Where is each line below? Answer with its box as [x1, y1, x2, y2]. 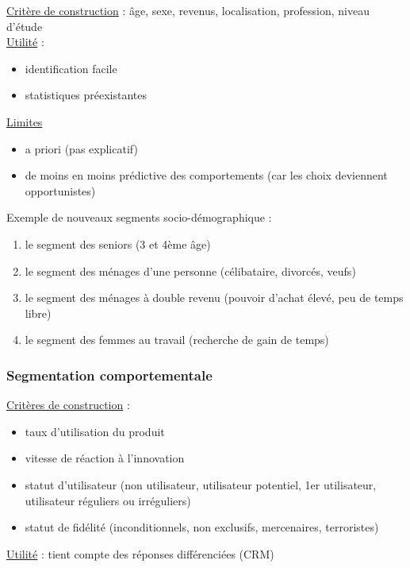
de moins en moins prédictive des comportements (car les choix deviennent [25, 167, 388, 184]
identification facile [25, 60, 117, 76]
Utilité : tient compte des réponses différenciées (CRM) [6, 545, 274, 562]
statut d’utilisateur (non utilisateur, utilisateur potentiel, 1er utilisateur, [25, 476, 377, 493]
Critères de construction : [6, 396, 130, 413]
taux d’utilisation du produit [25, 423, 165, 439]
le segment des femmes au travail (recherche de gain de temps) [25, 331, 329, 348]
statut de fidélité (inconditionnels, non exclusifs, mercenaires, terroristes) [25, 519, 379, 535]
